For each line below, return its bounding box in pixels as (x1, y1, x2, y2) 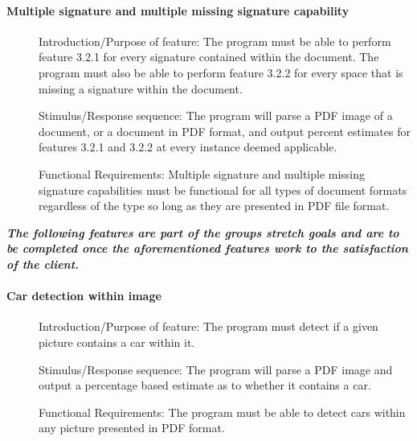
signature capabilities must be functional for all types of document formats (39, 181, 407, 198)
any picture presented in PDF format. (39, 419, 225, 436)
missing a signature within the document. (39, 80, 243, 97)
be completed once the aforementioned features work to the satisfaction (6, 240, 408, 257)
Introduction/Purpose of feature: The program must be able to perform (39, 32, 391, 49)
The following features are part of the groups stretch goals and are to (6, 224, 399, 241)
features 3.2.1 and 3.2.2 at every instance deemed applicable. (39, 138, 337, 155)
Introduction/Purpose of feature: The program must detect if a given (39, 318, 378, 335)
